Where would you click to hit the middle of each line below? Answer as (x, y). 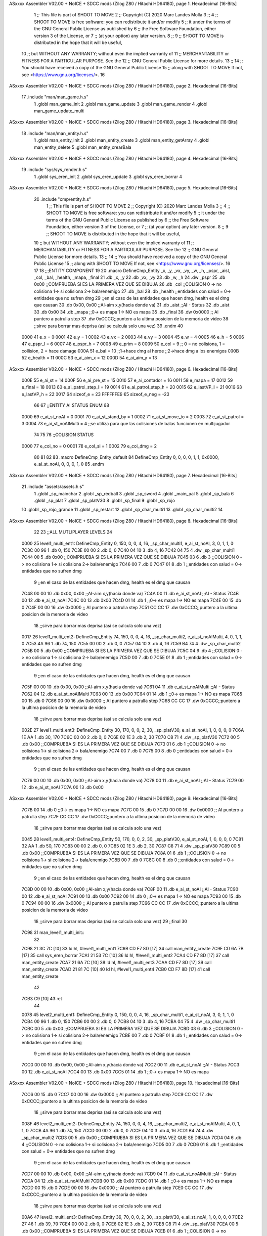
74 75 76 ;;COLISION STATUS (64, 435)
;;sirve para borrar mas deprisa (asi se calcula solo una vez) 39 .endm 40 (109, 326)
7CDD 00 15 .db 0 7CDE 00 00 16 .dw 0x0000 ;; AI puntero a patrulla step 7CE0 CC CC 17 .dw (117, 1188)
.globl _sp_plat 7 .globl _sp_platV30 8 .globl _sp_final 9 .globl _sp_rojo (104, 501)
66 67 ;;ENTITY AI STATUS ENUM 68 (72, 405)
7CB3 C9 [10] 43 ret (42, 999)
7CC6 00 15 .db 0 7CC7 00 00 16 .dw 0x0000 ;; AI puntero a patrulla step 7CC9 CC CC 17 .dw (117, 1094)
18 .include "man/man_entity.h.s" (55, 133)
